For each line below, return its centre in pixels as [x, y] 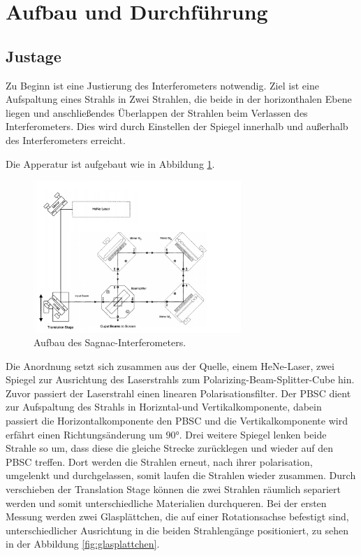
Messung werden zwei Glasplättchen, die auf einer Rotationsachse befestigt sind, [177, 516]
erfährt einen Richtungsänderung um [84, 434]
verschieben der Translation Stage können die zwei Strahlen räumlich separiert [174, 489]
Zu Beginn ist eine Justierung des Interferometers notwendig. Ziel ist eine [162, 85]
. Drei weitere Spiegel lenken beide [253, 434]
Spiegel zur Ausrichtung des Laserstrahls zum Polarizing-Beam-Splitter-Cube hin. [180, 379]
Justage [34, 56]
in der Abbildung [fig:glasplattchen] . [83, 544]
